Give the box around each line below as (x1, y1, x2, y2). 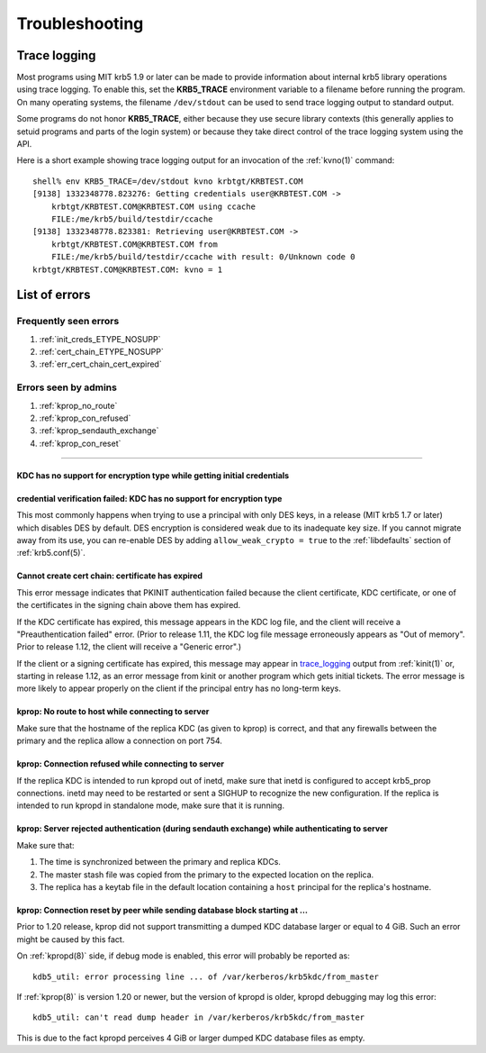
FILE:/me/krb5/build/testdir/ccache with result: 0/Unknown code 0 (50, 252, 355, 262)
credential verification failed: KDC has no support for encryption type (16, 493, 283, 504)
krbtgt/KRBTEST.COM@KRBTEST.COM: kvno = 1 (32, 264, 223, 275)
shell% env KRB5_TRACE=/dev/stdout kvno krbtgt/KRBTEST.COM (32, 176, 303, 186)
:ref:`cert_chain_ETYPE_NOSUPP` (39, 347, 164, 358)
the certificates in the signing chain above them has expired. (16, 600, 241, 611)
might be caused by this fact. (16, 933, 125, 945)
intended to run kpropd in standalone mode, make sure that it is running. (16, 800, 285, 811)
